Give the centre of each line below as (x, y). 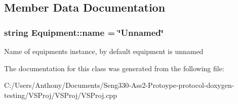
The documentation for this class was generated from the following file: (114, 68)
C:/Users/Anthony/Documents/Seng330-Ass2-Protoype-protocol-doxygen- (119, 85)
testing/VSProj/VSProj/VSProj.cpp (61, 95)
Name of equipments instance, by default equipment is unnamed (104, 51)
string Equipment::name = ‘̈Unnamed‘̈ (84, 32)
